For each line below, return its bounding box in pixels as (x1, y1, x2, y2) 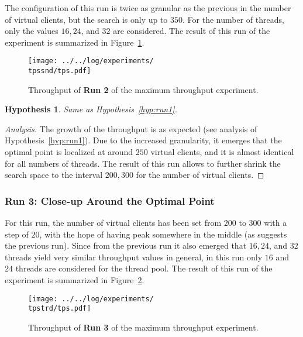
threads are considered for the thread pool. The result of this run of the (15, 262, 273, 274)
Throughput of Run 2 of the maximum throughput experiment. (28, 83, 259, 95)
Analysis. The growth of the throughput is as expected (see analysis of (5, 122, 257, 135)
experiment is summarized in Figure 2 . (5, 274, 144, 286)
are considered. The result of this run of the (113, 25, 270, 37)
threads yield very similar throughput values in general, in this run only (5, 250, 263, 263)
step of (5, 228, 29, 240)
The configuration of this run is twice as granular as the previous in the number (5, 2, 291, 13)
